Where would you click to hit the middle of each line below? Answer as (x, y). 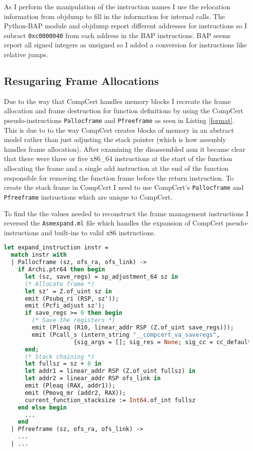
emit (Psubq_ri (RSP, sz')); (72, 298)
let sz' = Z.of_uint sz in (68, 291)
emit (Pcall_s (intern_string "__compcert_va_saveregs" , (126, 335)
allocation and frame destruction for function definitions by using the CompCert (124, 111)
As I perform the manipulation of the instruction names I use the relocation (117, 6)
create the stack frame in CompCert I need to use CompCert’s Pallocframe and (124, 187)
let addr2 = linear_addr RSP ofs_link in (93, 379)
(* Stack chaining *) (60, 357)
